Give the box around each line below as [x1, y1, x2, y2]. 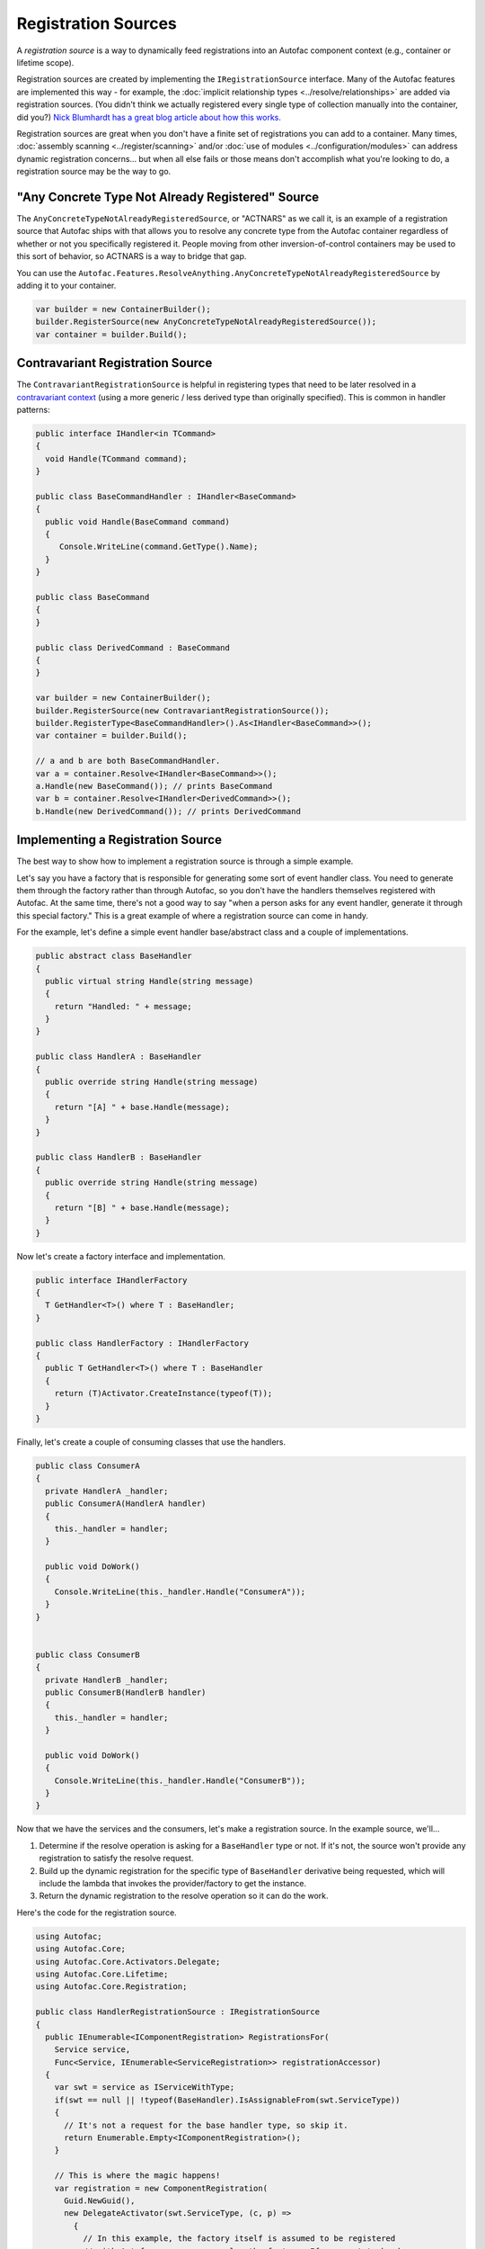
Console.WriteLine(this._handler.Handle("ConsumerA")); [54, 1586, 306, 1597]
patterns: [16, 404, 50, 415]
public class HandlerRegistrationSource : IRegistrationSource [35, 2007, 321, 2017]
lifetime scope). [16, 57, 75, 67]
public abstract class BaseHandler [35, 951, 192, 962]
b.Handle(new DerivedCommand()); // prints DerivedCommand [35, 806, 301, 816]
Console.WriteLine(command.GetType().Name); [58, 542, 259, 552]
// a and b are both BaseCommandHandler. [35, 756, 221, 766]
